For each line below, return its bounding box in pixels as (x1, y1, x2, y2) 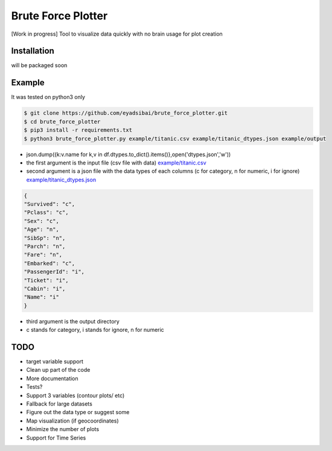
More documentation (26, 375, 78, 382)
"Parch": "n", (24, 243, 66, 250)
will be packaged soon (11, 62, 68, 69)
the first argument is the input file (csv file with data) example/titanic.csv (26, 159, 206, 166)
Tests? (26, 383, 43, 391)
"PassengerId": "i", (24, 268, 85, 275)
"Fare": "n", (24, 251, 63, 258)
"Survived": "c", (24, 201, 75, 208)
